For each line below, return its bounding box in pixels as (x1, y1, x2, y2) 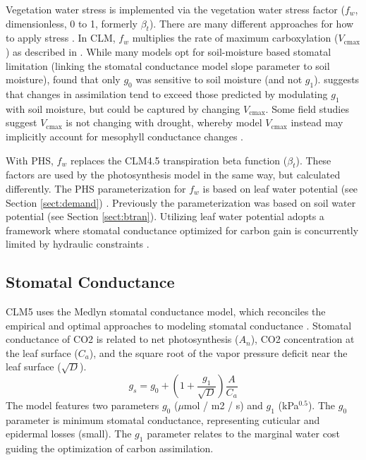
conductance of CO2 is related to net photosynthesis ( (6, 332, 239, 346)
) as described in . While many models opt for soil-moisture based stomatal (6, 44, 331, 59)
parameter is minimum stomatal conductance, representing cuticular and (6, 412, 320, 427)
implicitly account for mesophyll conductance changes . (6, 128, 243, 143)
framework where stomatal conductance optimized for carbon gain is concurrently (6, 222, 359, 237)
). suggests (314, 72, 360, 87)
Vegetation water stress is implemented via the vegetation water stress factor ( (6, 2, 345, 16)
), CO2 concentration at (250, 332, 355, 346)
